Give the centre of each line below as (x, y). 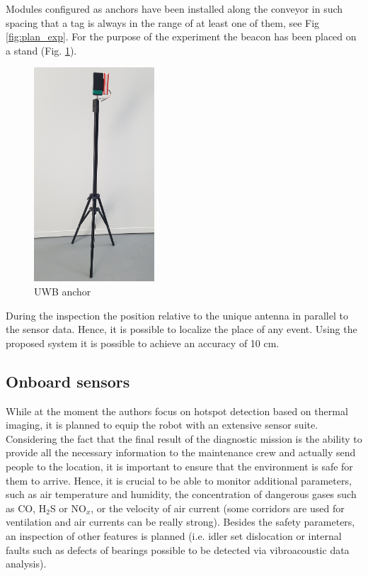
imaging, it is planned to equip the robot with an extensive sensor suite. (162, 425)
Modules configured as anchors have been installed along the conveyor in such (174, 9)
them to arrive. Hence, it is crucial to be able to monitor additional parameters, (179, 480)
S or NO (68, 508)
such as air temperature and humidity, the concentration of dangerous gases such (181, 494)
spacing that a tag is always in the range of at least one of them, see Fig (163, 22)
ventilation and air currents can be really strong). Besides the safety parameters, (180, 522)
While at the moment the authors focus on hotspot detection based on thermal (177, 411)
